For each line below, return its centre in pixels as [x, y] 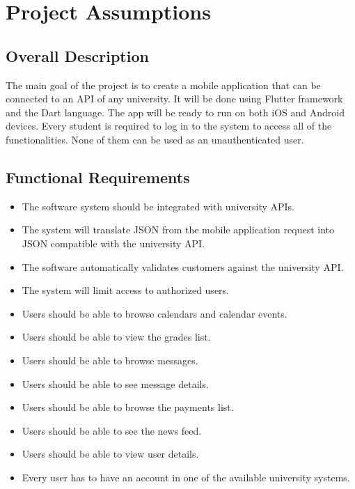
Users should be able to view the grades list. [116, 337]
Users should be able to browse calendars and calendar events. [155, 313]
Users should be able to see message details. [115, 383]
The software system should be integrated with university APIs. [158, 206]
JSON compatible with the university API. [113, 243]
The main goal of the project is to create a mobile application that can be [163, 85]
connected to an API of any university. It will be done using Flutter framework [174, 99]
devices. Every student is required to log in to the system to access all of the [169, 126]
